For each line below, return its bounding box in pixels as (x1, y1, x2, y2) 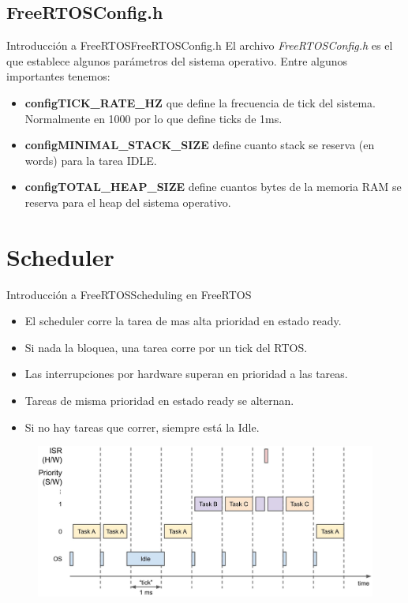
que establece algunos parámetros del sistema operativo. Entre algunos (6, 52, 348, 69)
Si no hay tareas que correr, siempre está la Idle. (24, 418, 260, 435)
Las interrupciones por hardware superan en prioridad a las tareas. (24, 365, 348, 382)
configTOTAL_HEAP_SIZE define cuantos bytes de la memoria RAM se (24, 178, 402, 195)
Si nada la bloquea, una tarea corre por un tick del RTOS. (24, 339, 308, 355)
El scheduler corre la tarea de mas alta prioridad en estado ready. (24, 313, 342, 329)
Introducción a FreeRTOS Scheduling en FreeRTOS (6, 286, 252, 302)
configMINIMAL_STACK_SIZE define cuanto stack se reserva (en (24, 137, 375, 153)
